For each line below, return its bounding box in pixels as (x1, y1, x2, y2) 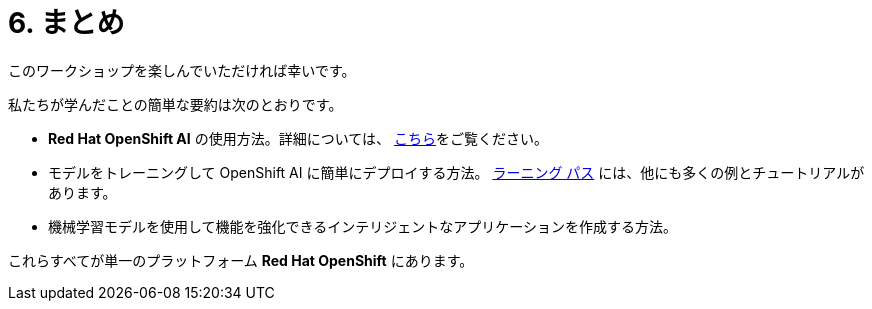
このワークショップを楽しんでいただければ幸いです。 (8, 61, 356, 79)
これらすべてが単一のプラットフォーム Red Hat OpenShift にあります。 (8, 251, 474, 269)
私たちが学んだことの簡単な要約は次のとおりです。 (8, 95, 343, 113)
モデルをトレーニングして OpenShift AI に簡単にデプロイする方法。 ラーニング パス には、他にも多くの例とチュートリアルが (48, 163, 865, 181)
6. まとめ (8, 6, 125, 40)
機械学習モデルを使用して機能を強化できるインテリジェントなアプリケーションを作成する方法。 (48, 217, 678, 235)
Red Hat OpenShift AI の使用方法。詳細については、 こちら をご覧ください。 (48, 129, 548, 147)
